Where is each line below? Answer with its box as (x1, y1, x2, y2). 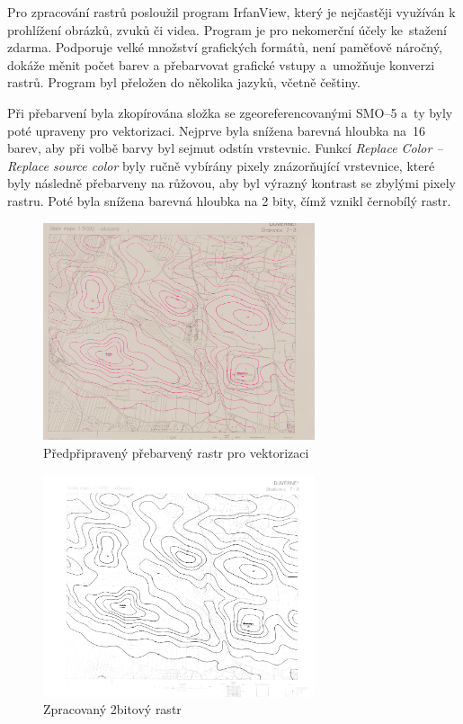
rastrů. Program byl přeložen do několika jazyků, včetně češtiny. (7, 73, 361, 92)
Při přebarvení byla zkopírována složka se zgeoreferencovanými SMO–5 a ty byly (7, 103, 453, 121)
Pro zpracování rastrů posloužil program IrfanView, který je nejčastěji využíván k (7, 3, 456, 21)
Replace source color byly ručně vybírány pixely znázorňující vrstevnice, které (7, 156, 435, 174)
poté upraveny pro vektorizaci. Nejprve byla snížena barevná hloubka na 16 (7, 121, 426, 139)
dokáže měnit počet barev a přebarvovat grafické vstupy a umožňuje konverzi (7, 55, 435, 74)
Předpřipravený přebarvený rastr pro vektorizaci (43, 442, 309, 461)
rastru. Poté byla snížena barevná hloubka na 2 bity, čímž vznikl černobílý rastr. (7, 191, 451, 210)
